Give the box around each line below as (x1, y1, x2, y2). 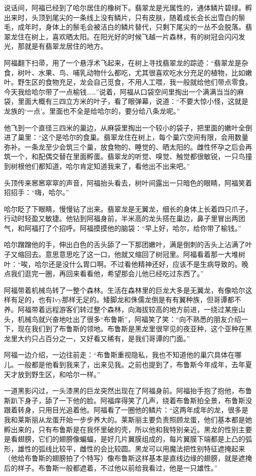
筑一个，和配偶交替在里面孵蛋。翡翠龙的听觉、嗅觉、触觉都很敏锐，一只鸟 (4, 151, 245, 161)
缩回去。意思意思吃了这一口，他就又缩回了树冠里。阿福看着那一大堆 (17, 249, 238, 259)
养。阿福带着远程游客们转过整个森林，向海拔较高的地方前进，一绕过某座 (4, 304, 238, 315)
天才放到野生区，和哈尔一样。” (4, 369, 100, 379)
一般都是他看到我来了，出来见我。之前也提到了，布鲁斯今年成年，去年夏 (17, 359, 252, 369)
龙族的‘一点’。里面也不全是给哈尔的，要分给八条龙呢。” (4, 105, 180, 116)
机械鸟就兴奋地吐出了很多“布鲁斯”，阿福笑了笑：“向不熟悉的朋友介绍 (17, 314, 241, 324)
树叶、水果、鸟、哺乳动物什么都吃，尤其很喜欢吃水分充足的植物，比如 (17, 67, 245, 77)
